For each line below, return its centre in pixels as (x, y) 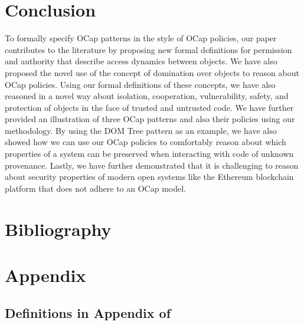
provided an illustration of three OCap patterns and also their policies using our (150, 119)
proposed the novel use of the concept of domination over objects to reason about (152, 72)
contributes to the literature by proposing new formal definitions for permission (148, 49)
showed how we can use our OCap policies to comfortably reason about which (146, 142)
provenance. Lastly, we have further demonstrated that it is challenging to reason (152, 165)
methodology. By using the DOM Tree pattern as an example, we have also (141, 130)
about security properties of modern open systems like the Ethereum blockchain (149, 177)
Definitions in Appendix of (88, 312)
